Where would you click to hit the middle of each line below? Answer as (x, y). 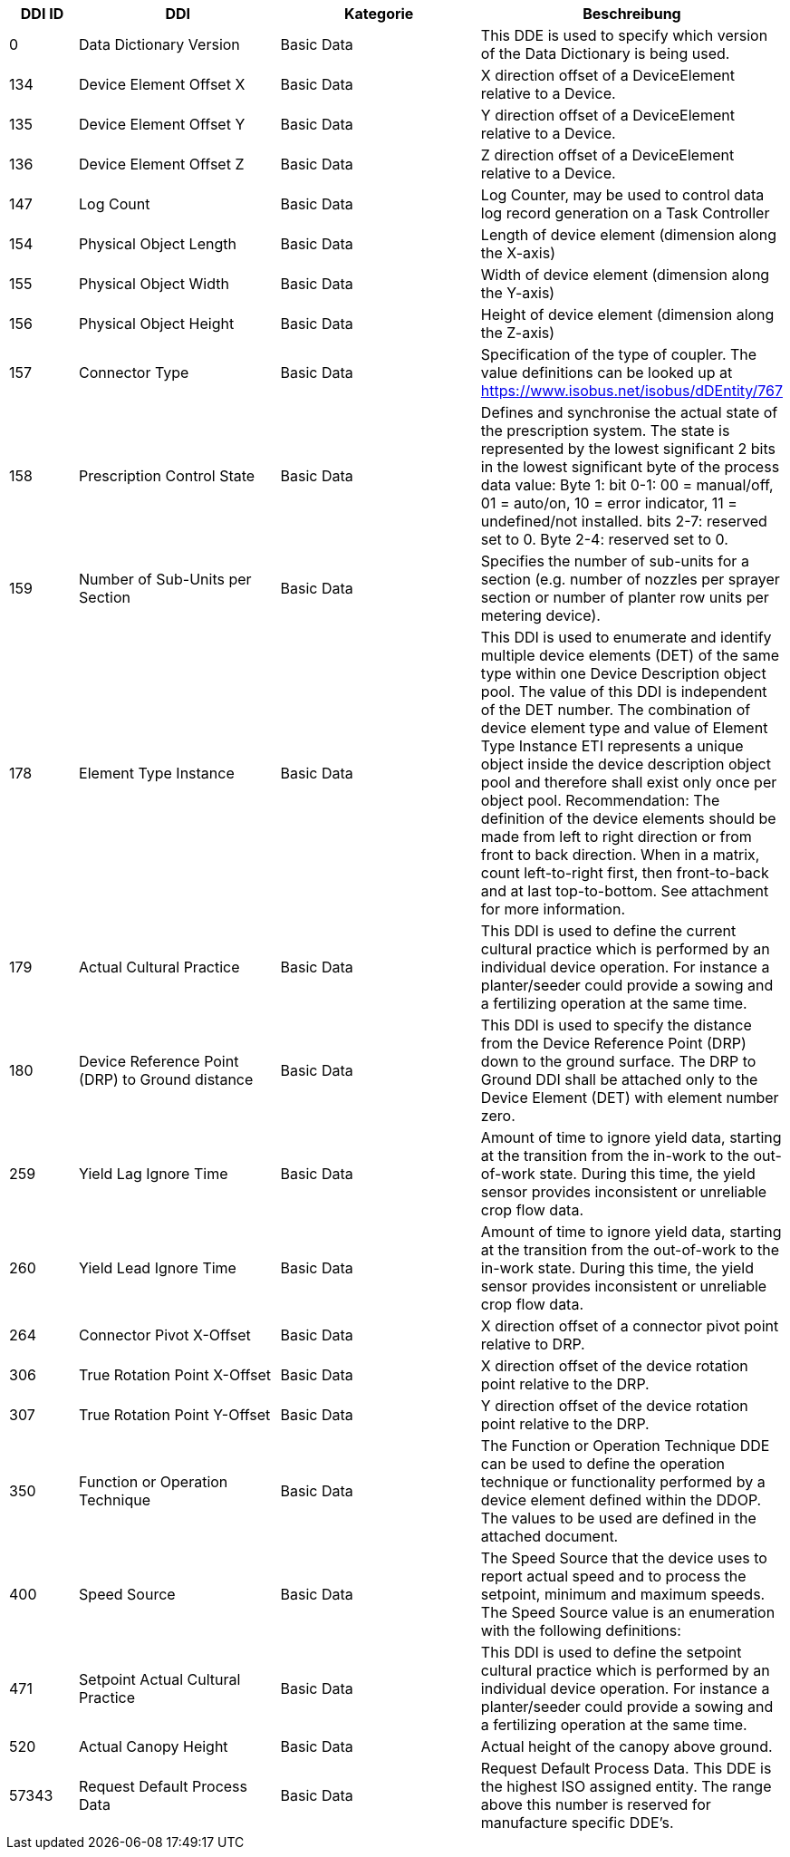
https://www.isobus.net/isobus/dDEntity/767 (631, 391)
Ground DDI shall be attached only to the (619, 1079)
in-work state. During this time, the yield (617, 1268)
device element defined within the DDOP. (621, 1500)
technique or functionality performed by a (623, 1482)
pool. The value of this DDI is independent (624, 692)
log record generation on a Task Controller (625, 213)
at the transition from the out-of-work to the (630, 1250)
